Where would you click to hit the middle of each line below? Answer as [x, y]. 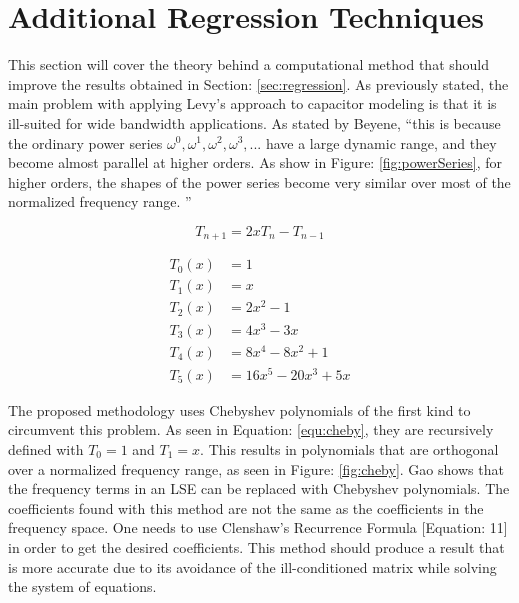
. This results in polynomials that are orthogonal [349, 449]
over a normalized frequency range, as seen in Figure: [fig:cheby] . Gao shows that [256, 468]
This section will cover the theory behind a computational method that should [248, 64]
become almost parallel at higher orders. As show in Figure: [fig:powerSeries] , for [255, 162]
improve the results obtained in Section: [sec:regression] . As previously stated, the [258, 83]
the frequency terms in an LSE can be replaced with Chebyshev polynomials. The [259, 488]
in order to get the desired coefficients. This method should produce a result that [256, 546]
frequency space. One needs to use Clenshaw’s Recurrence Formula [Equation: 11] [258, 527]
